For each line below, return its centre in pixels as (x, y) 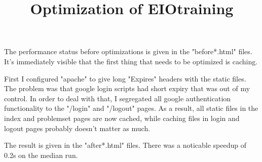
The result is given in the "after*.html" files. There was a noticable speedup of (125, 145)
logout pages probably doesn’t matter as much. (77, 128)
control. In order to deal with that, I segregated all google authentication (118, 98)
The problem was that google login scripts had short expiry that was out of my (127, 88)
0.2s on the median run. (41, 155)
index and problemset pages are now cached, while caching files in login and (122, 118)
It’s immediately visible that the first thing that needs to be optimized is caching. (131, 61)
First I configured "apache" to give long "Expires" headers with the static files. (125, 78)
